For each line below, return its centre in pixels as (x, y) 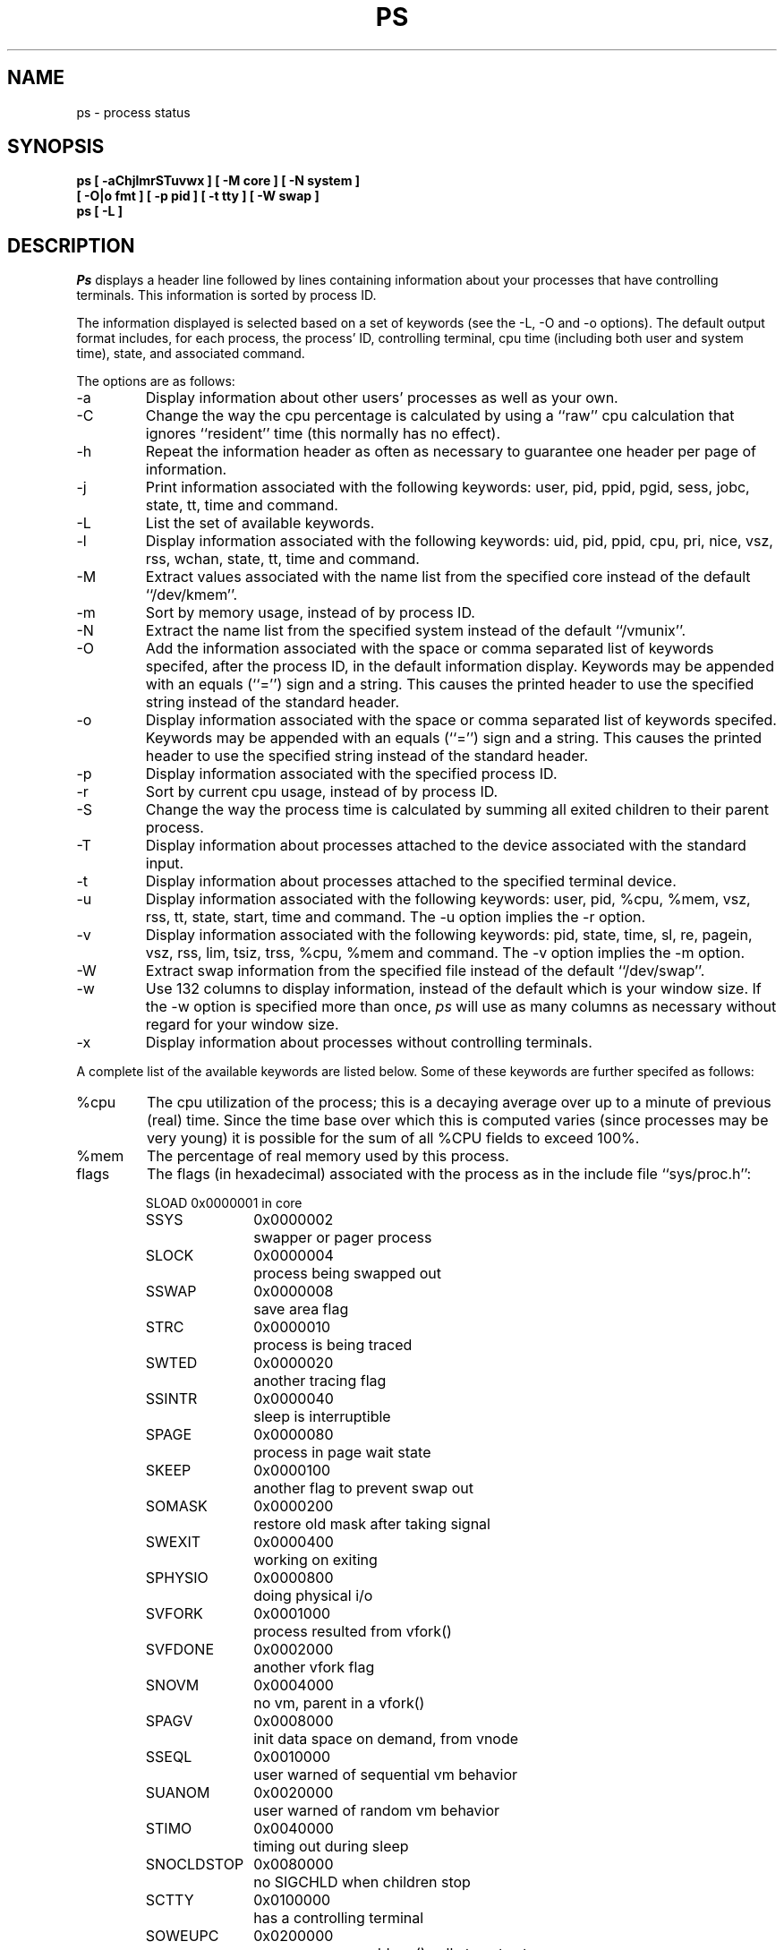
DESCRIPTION (71, 245)
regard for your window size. (242, 1025)
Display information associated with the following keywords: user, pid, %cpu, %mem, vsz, (448, 899)
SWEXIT (173, 1542)
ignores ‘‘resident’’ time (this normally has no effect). (323, 434)
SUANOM (178, 1793)
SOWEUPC (182, 1936)
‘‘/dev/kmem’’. (192, 595)
